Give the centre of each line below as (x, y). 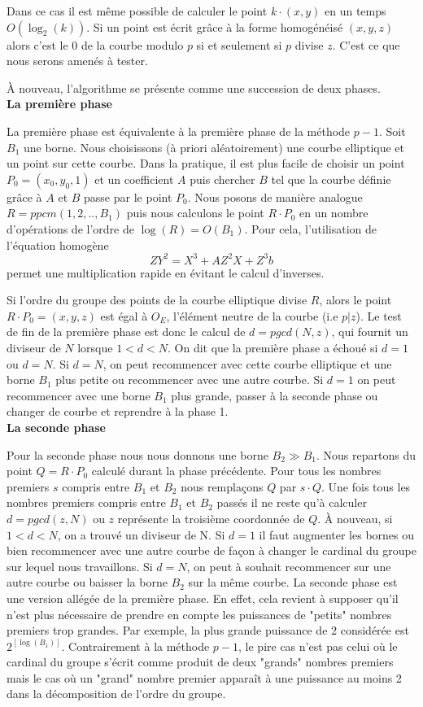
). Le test (379, 315)
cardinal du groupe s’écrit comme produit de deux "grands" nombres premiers (200, 662)
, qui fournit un (370, 332)
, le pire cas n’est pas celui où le (318, 646)
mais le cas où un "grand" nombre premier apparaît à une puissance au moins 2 (204, 677)
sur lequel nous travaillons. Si (80, 566)
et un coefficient (134, 179)
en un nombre (334, 213)
